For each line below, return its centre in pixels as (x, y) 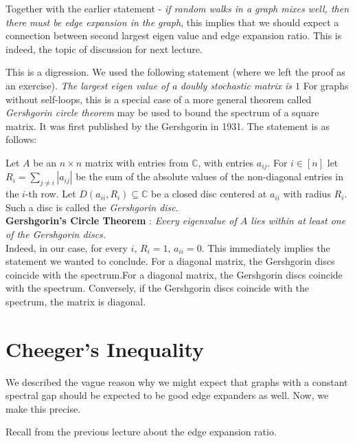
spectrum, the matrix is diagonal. (76, 301)
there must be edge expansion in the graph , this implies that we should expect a (172, 22)
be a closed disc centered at (209, 194)
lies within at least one (298, 220)
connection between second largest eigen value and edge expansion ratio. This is (174, 35)
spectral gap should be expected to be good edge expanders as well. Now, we (167, 395)
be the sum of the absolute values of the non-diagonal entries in (209, 176)
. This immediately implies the (266, 247)
